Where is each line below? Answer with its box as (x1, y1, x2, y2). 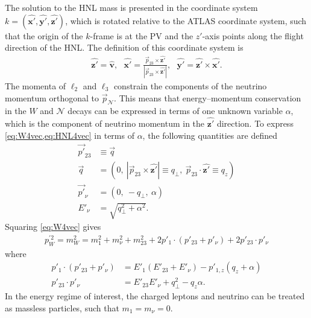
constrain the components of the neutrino (113, 79, 267, 92)
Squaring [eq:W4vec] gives (5, 220, 101, 233)
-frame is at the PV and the (90, 29, 193, 42)
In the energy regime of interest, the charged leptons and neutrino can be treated (5, 290, 305, 302)
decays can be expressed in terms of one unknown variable (68, 104, 283, 117)
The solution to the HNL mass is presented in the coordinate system (5, 1, 258, 13)
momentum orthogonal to (5, 91, 99, 104)
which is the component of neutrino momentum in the (5, 117, 205, 130)
